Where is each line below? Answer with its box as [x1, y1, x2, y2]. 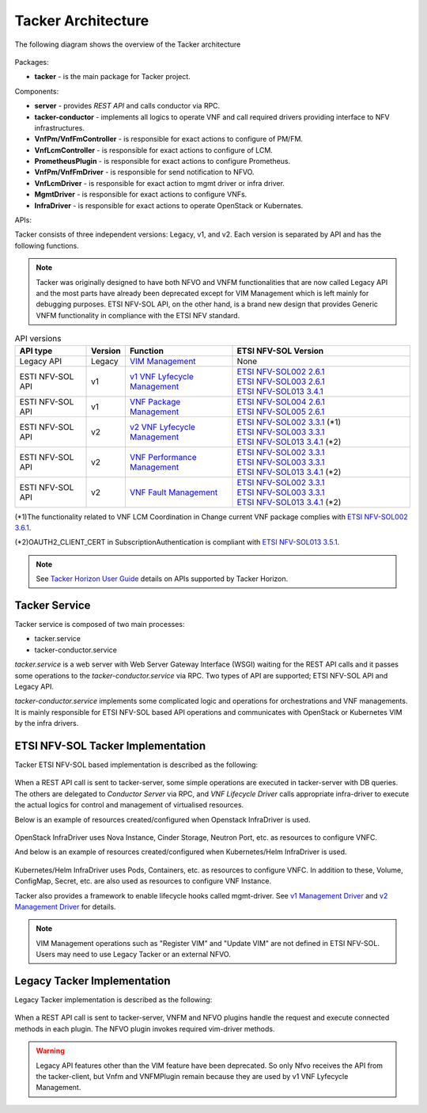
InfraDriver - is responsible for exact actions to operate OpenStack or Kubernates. [34, 200, 304, 210]
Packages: [14, 57, 49, 66]
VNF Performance [129, 451, 197, 462]
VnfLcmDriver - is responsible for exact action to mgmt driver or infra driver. [34, 178, 285, 188]
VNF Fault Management [129, 487, 218, 498]
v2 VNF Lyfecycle [129, 421, 195, 432]
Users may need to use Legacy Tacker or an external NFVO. [36, 950, 231, 959]
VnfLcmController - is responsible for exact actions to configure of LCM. [34, 145, 273, 154]
